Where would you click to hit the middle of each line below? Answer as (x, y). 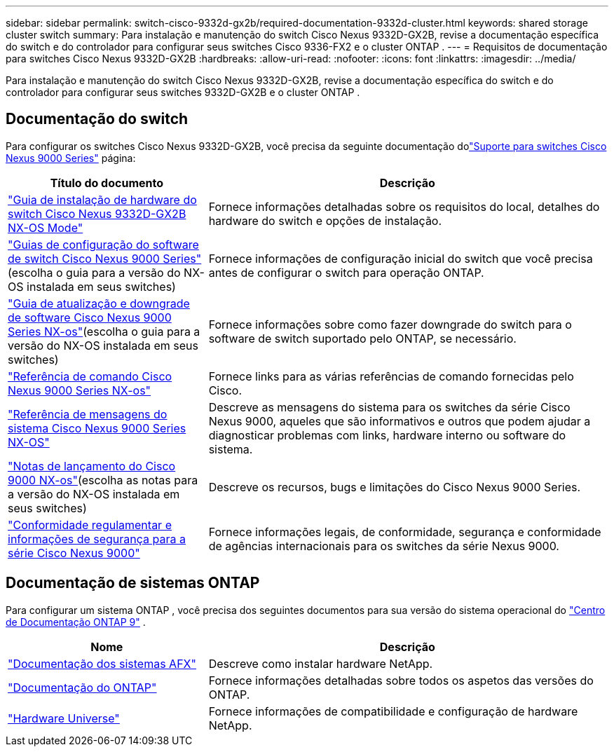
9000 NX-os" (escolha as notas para (103, 480)
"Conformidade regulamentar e (90, 525)
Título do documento (107, 183)
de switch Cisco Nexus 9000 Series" (105, 258)
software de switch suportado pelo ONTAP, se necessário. (362, 338)
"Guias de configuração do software (103, 244)
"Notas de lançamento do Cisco (92, 466)
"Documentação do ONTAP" (82, 687)
